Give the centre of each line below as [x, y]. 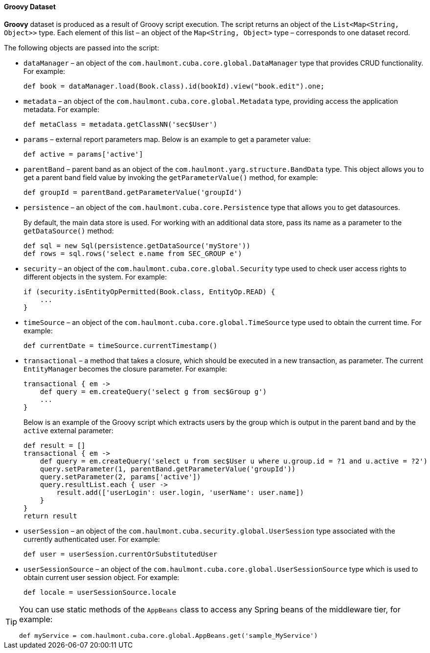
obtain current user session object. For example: [102, 577]
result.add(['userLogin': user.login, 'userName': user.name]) [180, 492]
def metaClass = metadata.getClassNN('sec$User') [121, 124]
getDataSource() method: [69, 231]
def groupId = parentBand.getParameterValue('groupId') [133, 192]
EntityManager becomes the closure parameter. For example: [125, 369]
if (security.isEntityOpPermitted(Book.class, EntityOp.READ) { [149, 292]
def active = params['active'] [83, 154]
